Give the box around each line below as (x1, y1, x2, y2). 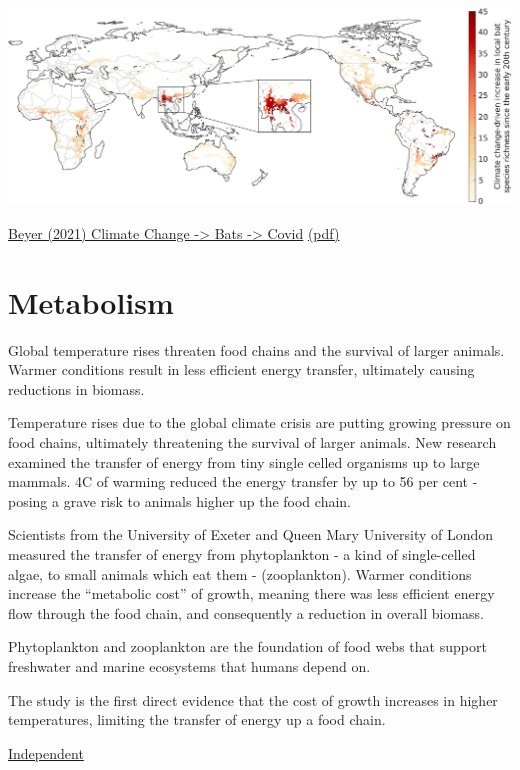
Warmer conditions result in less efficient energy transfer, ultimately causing (8, 359, 475, 380)
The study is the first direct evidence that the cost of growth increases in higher (8, 689, 498, 710)
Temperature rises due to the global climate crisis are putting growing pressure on (8, 412, 511, 433)
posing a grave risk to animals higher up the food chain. (8, 490, 351, 511)
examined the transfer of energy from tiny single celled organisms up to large (8, 451, 480, 472)
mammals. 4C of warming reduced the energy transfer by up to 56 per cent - (8, 471, 478, 492)
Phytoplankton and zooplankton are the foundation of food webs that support (8, 636, 487, 657)
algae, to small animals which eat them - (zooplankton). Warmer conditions (8, 563, 472, 584)
